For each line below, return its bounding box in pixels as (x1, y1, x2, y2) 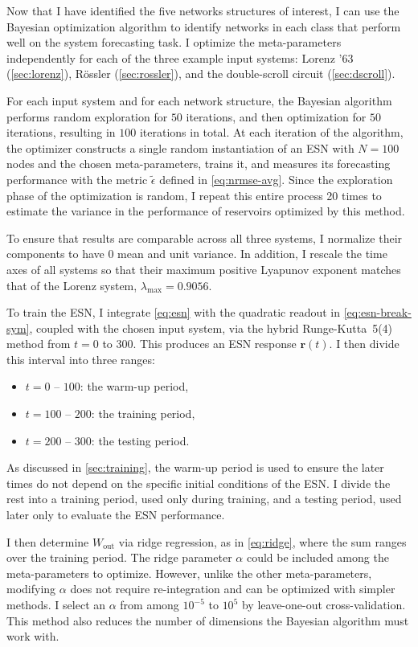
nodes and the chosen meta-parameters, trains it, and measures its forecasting (6, 155, 391, 172)
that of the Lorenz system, (6, 276, 137, 293)
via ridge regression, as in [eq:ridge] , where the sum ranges (118, 533, 407, 550)
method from (6, 335, 71, 352)
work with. (6, 628, 59, 645)
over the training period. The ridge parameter (6, 549, 232, 566)
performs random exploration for (6, 108, 168, 125)
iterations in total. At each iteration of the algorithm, (139, 124, 404, 141)
